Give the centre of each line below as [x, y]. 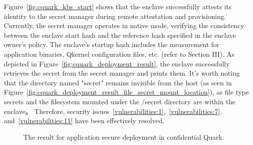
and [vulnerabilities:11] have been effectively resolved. [84, 121]
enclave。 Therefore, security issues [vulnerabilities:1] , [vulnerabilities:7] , [113, 111]
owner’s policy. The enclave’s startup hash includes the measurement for [112, 44]
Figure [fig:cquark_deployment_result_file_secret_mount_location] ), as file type [126, 92]
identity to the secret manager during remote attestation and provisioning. [115, 16]
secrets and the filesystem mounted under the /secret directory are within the [120, 101]
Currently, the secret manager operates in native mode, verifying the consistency [124, 25]
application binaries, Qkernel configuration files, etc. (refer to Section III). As [119, 54]
